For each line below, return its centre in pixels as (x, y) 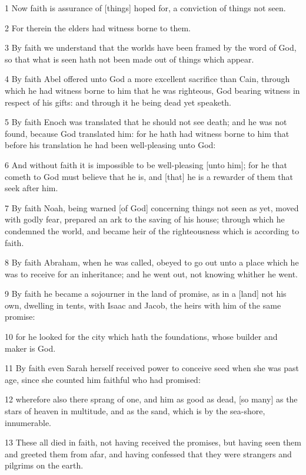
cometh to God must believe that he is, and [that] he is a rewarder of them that (149, 176)
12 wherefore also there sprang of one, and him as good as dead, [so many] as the (151, 399)
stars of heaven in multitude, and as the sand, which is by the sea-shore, (135, 411)
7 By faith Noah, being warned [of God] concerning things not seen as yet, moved (152, 207)
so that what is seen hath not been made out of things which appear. (129, 59)
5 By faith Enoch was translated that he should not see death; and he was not (146, 122)
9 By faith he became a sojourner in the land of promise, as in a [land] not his (146, 294)
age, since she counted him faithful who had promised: (103, 379)
